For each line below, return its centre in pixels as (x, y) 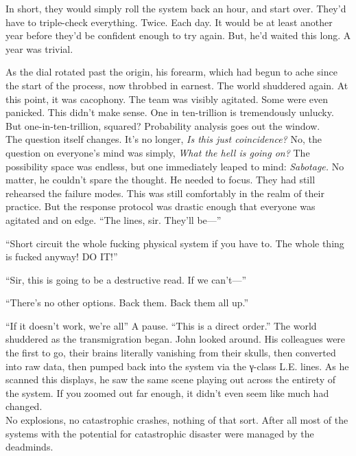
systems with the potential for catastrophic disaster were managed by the (160, 433)
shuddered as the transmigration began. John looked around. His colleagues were (176, 339)
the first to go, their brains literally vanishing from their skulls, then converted (171, 353)
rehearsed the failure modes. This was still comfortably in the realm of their (165, 193)
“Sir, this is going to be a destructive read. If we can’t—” (126, 279)
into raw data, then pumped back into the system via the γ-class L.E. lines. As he (177, 366)
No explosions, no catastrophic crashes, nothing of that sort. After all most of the (177, 420)
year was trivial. (39, 48)
